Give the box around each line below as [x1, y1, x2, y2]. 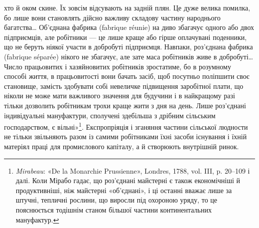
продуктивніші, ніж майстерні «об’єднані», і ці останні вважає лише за [15, 185, 232, 195]
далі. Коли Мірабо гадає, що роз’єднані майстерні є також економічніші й [15, 175, 241, 186]
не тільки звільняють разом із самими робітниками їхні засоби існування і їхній [4, 131, 247, 142]
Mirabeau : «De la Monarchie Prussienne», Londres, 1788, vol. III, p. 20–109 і [15, 165, 250, 176]
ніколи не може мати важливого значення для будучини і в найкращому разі [4, 90, 235, 101]
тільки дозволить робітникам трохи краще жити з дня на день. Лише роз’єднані [4, 100, 246, 110]
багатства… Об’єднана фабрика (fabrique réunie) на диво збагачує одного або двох [4, 22, 255, 32]
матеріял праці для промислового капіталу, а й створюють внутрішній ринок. [4, 141, 239, 151]
